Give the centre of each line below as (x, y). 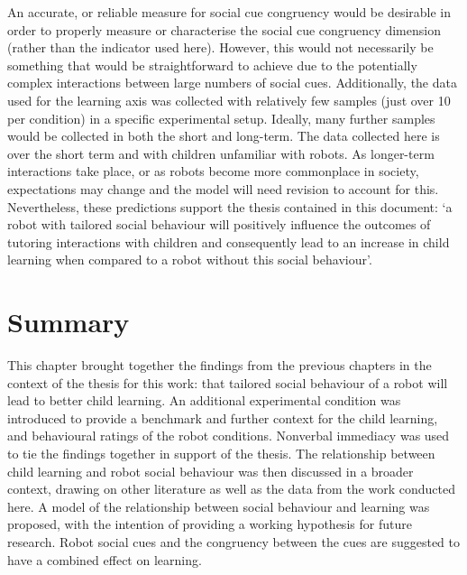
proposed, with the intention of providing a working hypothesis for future (210, 524)
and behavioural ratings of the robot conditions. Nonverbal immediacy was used (229, 436)
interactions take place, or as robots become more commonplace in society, (213, 171)
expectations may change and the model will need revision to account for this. (223, 188)
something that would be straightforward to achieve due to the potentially (212, 65)
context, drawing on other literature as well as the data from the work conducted (231, 489)
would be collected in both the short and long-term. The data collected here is (224, 136)
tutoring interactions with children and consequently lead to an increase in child (229, 241)
